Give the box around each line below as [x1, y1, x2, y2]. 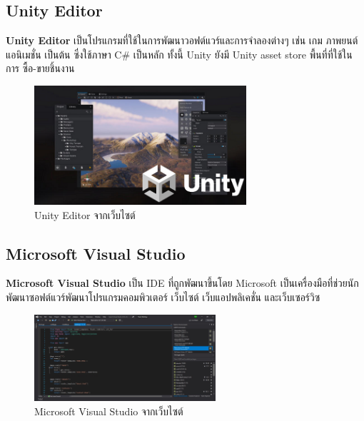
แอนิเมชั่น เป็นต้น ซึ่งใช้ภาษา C [6, 46, 122, 61]
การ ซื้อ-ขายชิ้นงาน [6, 61, 75, 76]
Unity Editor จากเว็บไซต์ [34, 207, 136, 222]
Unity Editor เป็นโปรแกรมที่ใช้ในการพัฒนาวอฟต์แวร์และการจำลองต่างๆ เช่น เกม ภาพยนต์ [6, 33, 358, 48]
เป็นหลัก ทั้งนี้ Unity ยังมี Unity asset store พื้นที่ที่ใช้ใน [133, 46, 353, 61]
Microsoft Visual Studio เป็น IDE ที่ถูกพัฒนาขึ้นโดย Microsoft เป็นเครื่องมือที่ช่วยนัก [6, 275, 359, 290]
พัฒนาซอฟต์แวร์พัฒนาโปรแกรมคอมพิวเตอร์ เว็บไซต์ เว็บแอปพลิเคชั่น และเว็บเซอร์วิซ [6, 289, 320, 304]
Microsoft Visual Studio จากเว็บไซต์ [34, 403, 183, 418]
